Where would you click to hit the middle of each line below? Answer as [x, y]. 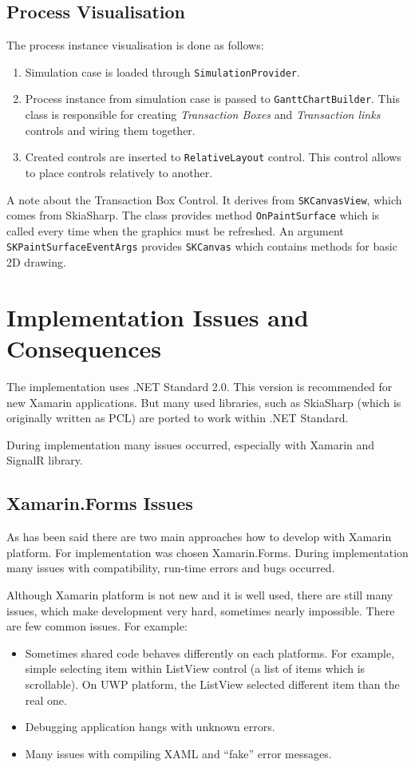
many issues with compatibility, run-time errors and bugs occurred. [171, 568]
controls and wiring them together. [110, 130]
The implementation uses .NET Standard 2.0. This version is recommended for [200, 387]
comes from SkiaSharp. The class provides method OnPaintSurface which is [193, 215]
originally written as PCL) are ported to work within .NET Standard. [178, 418]
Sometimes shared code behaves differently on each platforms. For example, [210, 652]
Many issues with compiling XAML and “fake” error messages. [178, 753]
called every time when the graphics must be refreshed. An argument [175, 230]
